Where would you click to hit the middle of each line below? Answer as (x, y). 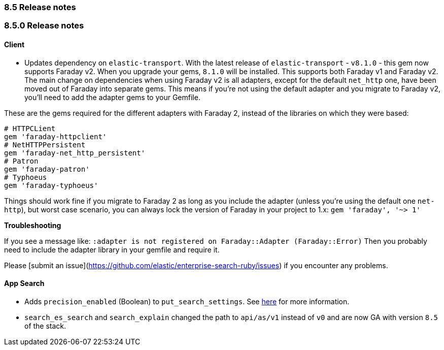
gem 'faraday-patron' (47, 169)
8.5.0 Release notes (44, 26)
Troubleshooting (33, 225)
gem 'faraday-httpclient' (56, 136)
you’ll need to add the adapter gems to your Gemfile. (112, 97)
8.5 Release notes (40, 7)
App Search (24, 283)
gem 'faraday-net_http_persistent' (75, 153)
